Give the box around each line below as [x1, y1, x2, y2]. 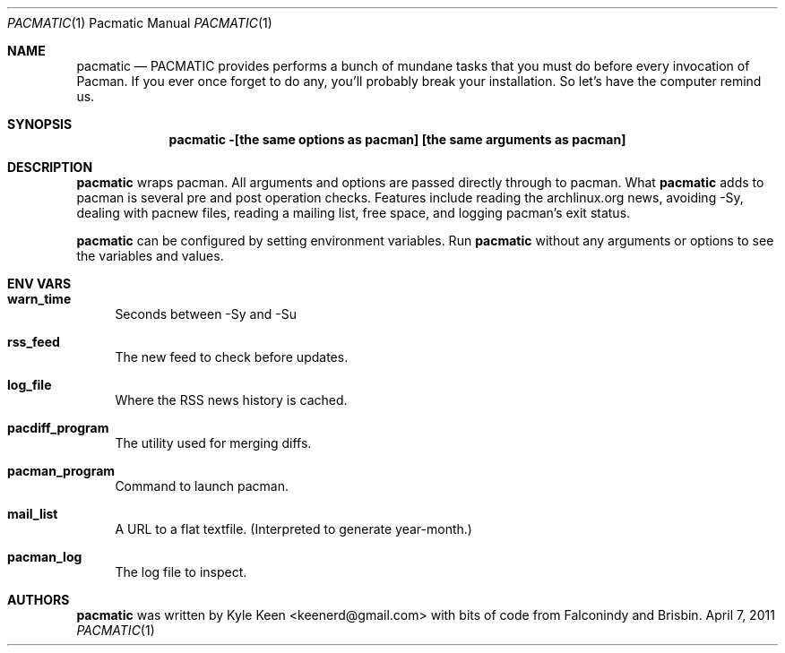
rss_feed [7, 334, 60, 349]
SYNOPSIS [7, 116, 73, 132]
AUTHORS [7, 592, 70, 607]
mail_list [7, 506, 58, 521]
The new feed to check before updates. [115, 349, 349, 365]
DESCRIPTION [7, 159, 93, 175]
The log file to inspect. [115, 564, 247, 580]
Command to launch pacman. [115, 478, 289, 494]
